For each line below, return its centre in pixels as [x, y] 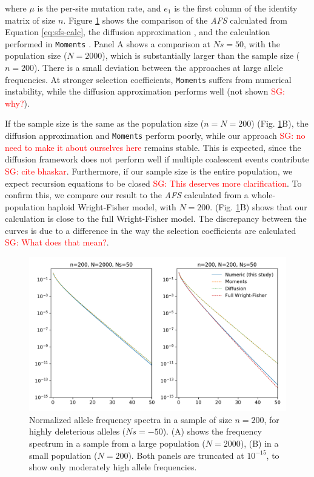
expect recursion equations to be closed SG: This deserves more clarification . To [153, 183]
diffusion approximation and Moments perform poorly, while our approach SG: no [155, 135]
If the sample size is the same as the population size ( [105, 123]
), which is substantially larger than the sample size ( [201, 55]
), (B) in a [259, 443]
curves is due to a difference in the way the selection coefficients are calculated [151, 230]
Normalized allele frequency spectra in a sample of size [131, 419]
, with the [262, 43]
